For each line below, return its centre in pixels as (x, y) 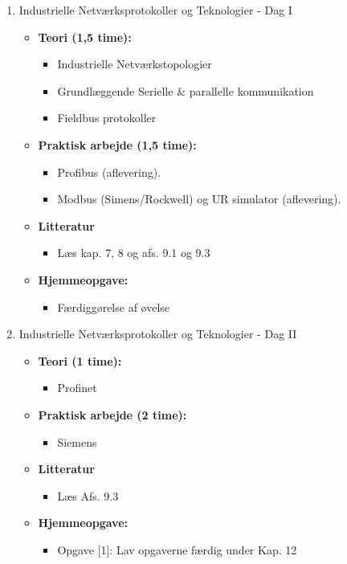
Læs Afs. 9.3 (88, 495)
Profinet (77, 388)
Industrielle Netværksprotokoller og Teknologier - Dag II (158, 334)
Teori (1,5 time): (85, 37)
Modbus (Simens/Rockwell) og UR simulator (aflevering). (199, 199)
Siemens (77, 441)
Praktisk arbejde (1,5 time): (117, 144)
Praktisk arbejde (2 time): (112, 414)
